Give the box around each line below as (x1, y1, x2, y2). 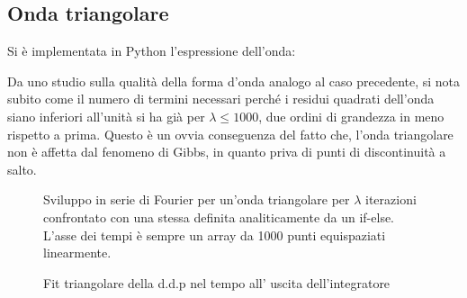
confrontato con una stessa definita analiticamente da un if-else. (43, 207, 395, 226)
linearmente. (43, 243, 112, 262)
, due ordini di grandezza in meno (258, 106, 445, 125)
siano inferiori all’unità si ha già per (7, 106, 205, 125)
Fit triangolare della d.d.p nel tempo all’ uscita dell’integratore (43, 273, 391, 292)
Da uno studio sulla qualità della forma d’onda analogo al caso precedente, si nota (7, 71, 461, 90)
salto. (7, 159, 37, 178)
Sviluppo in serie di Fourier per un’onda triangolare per (43, 190, 350, 209)
